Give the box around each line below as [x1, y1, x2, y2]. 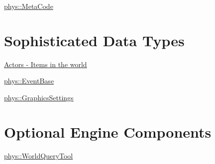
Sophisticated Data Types [4, 30, 185, 50]
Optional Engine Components [4, 121, 212, 142]
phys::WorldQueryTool [4, 150, 73, 161]
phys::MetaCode [4, 1, 53, 11]
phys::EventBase [4, 76, 54, 86]
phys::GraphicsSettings [4, 92, 74, 102]
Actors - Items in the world [4, 59, 87, 69]
